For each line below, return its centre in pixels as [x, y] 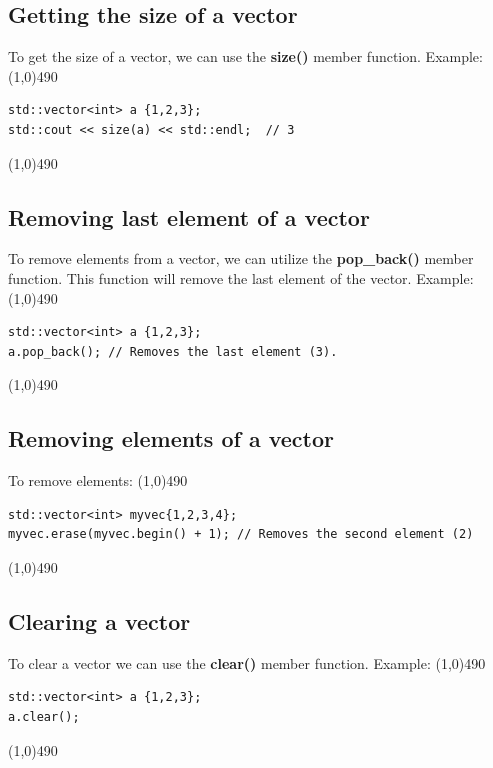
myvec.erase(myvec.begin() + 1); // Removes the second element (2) [241, 534]
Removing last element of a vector [189, 216]
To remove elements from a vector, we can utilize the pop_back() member [241, 258]
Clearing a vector [99, 620]
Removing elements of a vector [171, 438]
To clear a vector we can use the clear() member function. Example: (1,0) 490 [247, 662]
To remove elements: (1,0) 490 [98, 480]
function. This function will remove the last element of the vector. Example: [241, 277]
